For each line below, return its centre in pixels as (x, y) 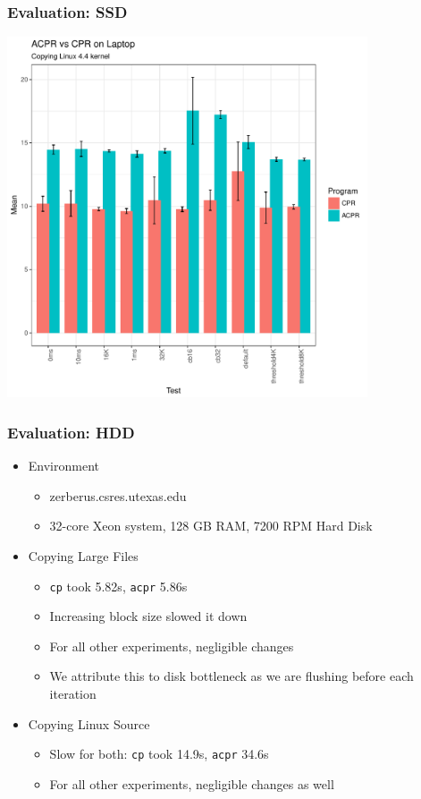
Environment (63, 466)
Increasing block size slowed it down (148, 616)
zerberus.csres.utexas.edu (118, 495)
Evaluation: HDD (71, 432)
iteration (73, 694)
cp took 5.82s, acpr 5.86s (118, 586)
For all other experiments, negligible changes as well (192, 783)
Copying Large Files (83, 556)
